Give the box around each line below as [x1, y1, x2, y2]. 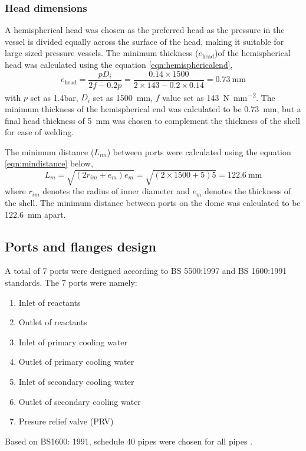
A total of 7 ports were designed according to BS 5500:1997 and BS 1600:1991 [5, 264, 287, 277]
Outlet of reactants [18, 316, 87, 328]
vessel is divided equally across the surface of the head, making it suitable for [5, 35, 284, 47]
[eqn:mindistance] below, [5, 157, 93, 169]
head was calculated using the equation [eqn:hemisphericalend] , [5, 58, 233, 70]
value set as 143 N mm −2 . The [162, 89, 275, 103]
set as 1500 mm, [93, 91, 153, 103]
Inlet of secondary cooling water [18, 375, 134, 387]
